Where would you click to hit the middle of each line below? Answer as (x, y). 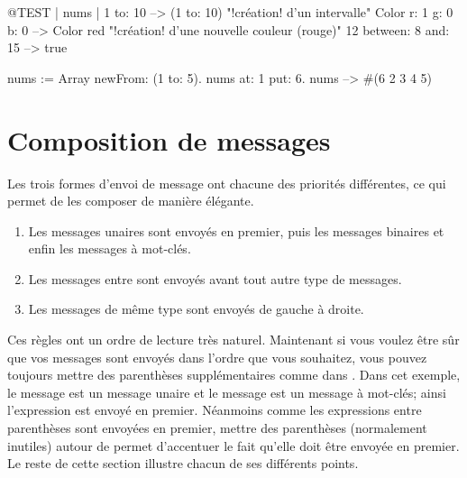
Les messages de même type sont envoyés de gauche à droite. (196, 309)
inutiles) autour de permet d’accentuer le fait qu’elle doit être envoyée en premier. (233, 445)
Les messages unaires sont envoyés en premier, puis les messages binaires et (236, 230)
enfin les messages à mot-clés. (110, 248)
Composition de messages (169, 139)
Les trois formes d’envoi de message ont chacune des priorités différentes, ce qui (227, 183)
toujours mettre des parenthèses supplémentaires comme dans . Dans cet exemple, (234, 375)
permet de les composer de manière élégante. (131, 201)
